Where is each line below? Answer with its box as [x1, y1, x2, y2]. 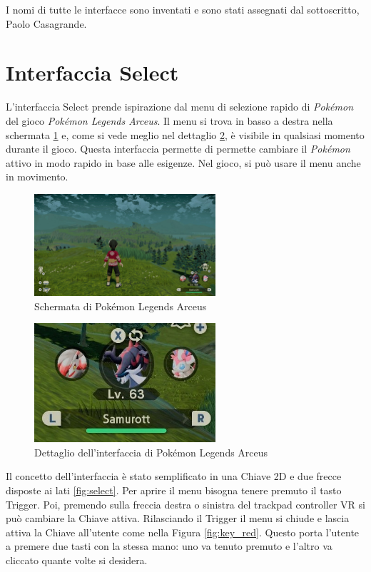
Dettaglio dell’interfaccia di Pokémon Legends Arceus [34, 444, 268, 459]
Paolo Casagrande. [6, 16, 87, 31]
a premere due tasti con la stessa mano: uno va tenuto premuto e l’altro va [6, 538, 332, 553]
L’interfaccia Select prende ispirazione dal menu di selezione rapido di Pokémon [6, 99, 354, 114]
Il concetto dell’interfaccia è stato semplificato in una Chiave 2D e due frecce [6, 469, 342, 484]
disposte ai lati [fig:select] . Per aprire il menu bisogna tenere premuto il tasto [6, 482, 342, 497]
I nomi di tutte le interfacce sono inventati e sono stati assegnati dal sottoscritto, [6, 2, 360, 16]
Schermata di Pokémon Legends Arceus [34, 298, 207, 313]
